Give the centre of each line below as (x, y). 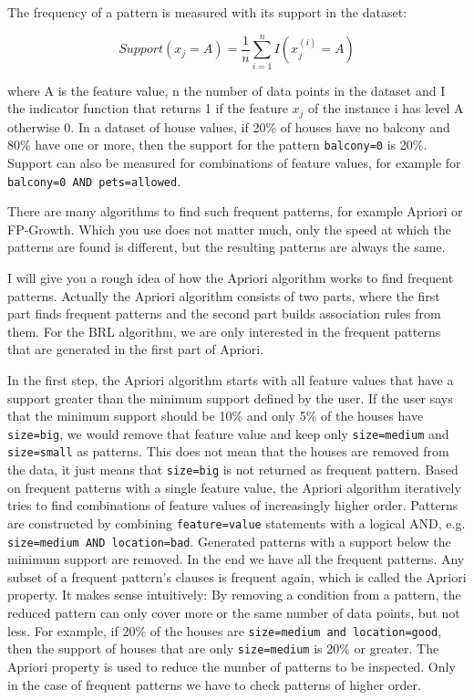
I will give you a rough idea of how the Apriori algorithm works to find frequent (231, 278)
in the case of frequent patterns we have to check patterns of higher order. (214, 684)
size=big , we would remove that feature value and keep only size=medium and (228, 433)
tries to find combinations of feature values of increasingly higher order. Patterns (233, 505)
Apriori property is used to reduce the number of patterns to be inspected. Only (232, 666)
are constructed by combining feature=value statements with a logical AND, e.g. (237, 522)
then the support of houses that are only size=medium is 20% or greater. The (223, 648)
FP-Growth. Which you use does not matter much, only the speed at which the (229, 229)
